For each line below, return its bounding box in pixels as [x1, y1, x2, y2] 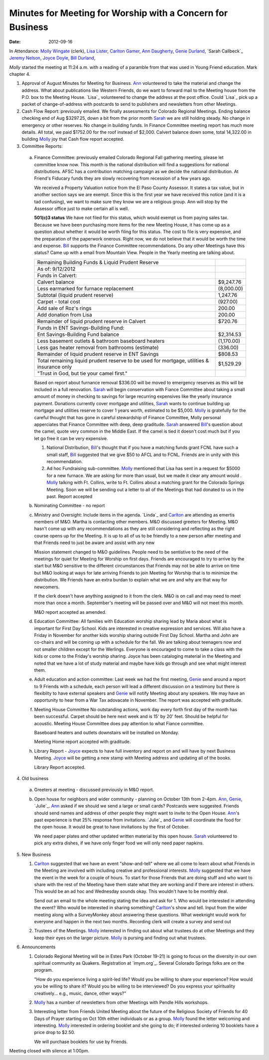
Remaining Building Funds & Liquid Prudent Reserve [37, 259, 159, 265]
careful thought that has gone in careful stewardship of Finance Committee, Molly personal [34, 414, 221, 420]
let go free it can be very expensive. [34, 435, 108, 441]
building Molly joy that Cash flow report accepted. [21, 136, 125, 142]
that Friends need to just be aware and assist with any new [34, 539, 155, 546]
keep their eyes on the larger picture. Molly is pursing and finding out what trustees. [34, 935, 206, 941]
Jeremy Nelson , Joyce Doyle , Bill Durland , [9, 55, 96, 61]
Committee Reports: [21, 143, 63, 149]
